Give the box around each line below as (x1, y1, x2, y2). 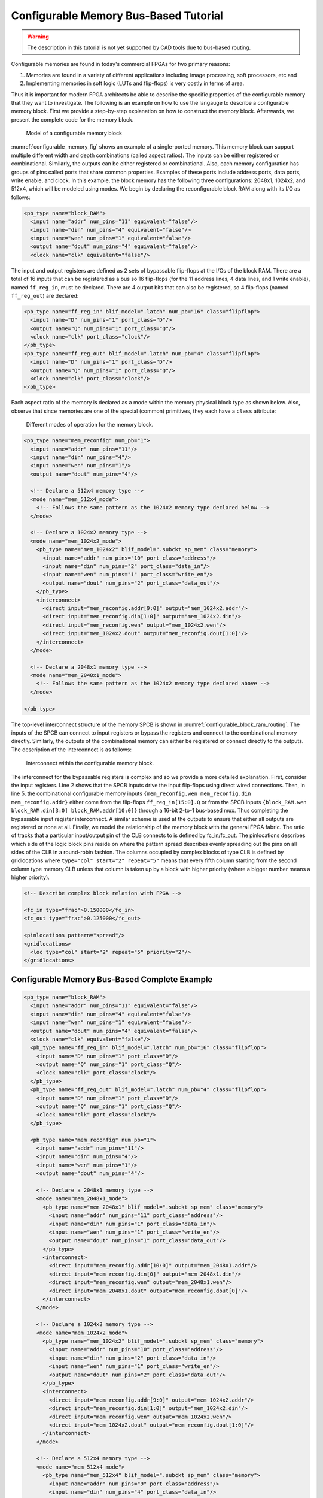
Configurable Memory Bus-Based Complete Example (11, 974, 213, 984)
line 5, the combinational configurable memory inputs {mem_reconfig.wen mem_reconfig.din (11, 790, 251, 797)
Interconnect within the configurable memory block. (26, 760, 154, 767)
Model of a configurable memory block (26, 129, 123, 137)
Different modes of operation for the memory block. (26, 421, 154, 428)
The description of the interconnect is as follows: (11, 746, 132, 753)
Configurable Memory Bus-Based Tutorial (11, 9, 224, 22)
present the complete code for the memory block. (11, 116, 134, 123)
